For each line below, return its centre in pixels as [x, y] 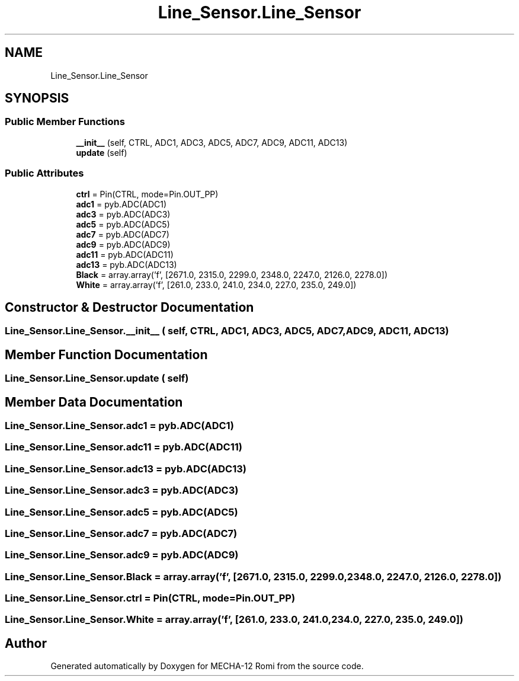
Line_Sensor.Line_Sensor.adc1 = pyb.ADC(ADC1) [119, 426]
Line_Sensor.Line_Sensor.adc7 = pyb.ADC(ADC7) [121, 533]
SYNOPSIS [37, 98]
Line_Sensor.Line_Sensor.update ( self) [97, 378]
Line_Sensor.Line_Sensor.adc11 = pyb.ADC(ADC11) [124, 447]
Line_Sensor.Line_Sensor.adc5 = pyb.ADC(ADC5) [121, 512]
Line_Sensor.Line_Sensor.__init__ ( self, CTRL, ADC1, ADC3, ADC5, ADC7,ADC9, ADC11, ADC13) [227, 331]
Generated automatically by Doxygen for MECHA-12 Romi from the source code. [207, 666]
